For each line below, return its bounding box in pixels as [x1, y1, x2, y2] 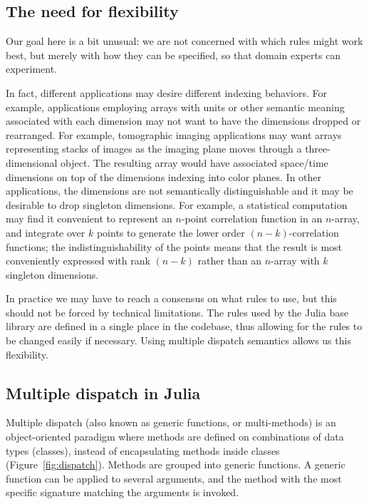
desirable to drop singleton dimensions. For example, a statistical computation [6, 197, 348, 212]
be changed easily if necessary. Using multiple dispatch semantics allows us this [6, 333, 351, 348]
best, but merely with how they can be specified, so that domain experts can [6, 47, 341, 62]
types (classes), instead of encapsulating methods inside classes [6, 443, 280, 458]
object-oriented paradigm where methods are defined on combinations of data [6, 429, 344, 444]
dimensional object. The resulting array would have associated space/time [6, 155, 328, 170]
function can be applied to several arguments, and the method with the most [6, 470, 342, 485]
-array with [271, 253, 320, 268]
